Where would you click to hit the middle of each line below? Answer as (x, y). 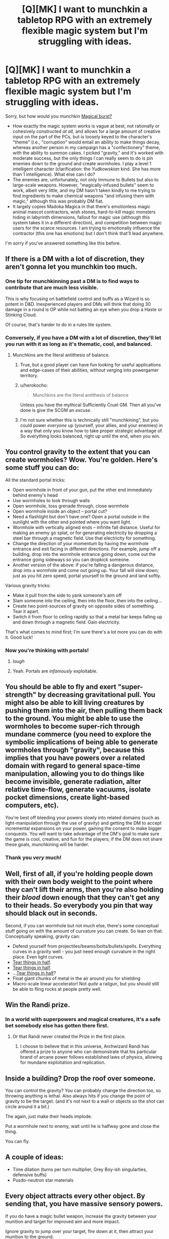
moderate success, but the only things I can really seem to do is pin (83, 158)
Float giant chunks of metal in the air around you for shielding (76, 978)
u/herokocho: (34, 385)
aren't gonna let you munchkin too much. (71, 267)
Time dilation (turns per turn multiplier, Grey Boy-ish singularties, (80, 1169)
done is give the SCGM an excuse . (56, 410)
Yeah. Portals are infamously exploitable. (55, 671)
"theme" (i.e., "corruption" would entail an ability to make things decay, (86, 142)
